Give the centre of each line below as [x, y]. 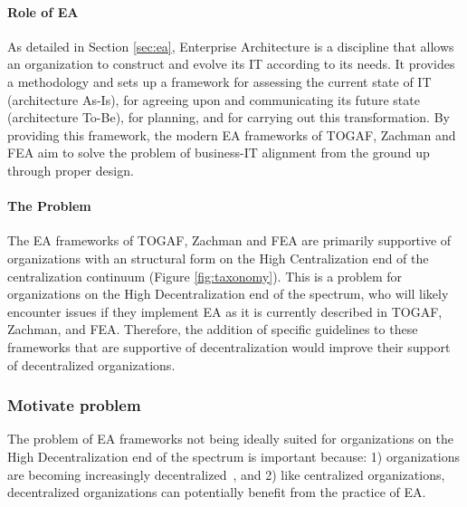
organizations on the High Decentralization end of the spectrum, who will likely [228, 294]
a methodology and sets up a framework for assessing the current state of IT [219, 81]
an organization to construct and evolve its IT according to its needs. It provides [231, 64]
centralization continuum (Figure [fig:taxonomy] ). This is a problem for [205, 276]
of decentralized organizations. [91, 364]
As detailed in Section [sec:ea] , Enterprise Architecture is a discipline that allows [231, 46]
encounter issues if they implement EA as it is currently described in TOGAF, [225, 311]
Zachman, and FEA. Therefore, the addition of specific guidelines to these [213, 329]
